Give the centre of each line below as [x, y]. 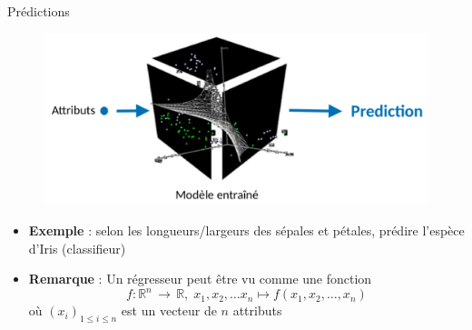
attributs [257, 310]
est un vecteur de [169, 310]
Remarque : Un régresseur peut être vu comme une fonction [200, 279]
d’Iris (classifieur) [77, 248]
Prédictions [39, 11]
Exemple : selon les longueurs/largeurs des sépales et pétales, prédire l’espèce [246, 230]
